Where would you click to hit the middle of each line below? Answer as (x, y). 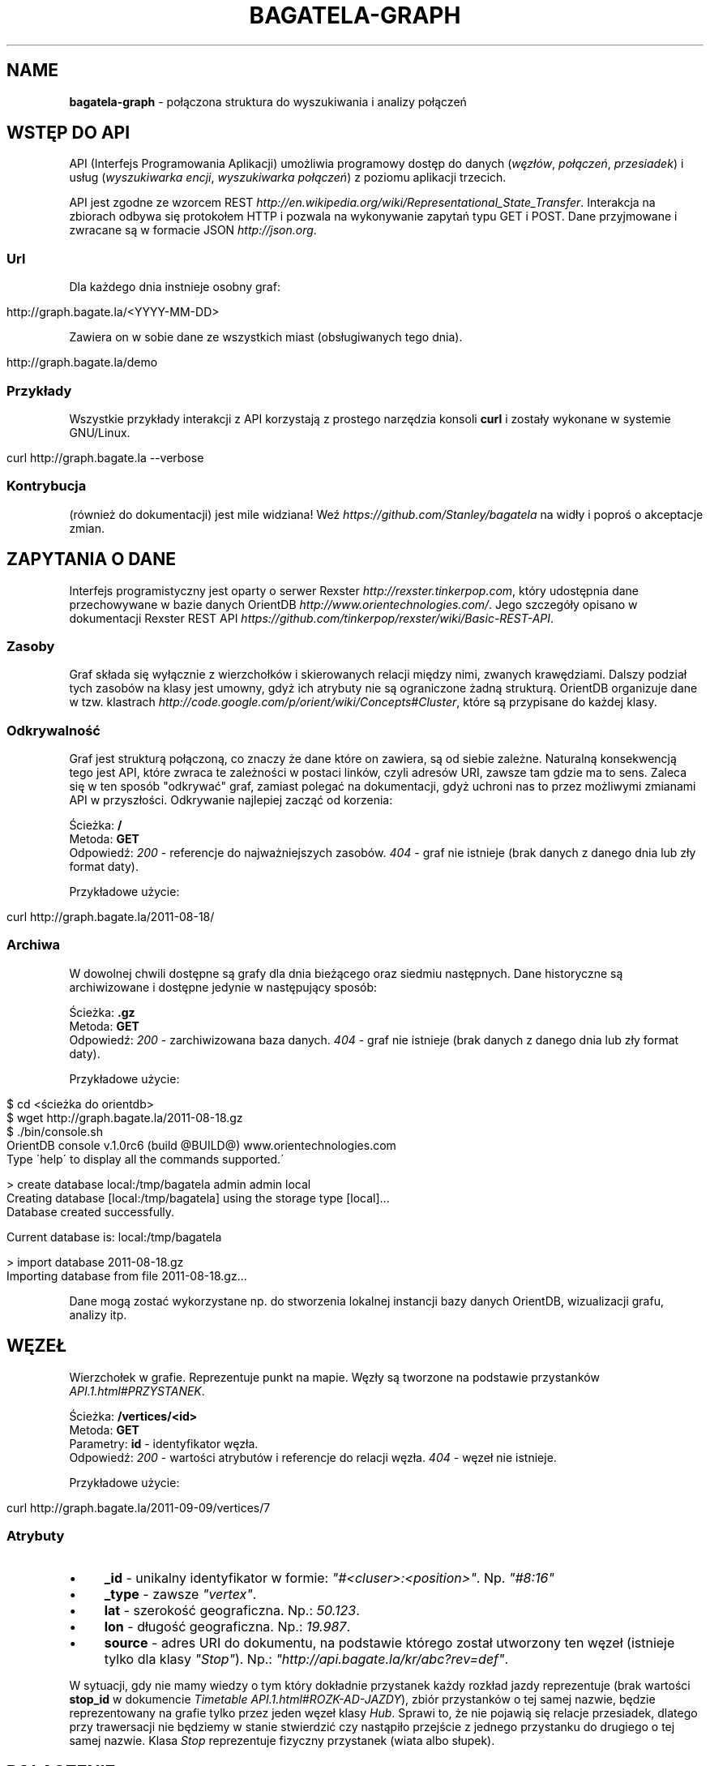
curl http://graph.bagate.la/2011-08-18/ (111, 917)
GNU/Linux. (100, 432)
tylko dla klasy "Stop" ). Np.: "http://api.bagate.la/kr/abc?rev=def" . (306, 1659)
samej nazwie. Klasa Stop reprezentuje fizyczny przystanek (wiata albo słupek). (282, 1741)
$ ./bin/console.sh (55, 1131)
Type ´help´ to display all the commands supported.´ (145, 1159)
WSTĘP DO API (68, 133)
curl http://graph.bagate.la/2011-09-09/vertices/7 (139, 1507)
